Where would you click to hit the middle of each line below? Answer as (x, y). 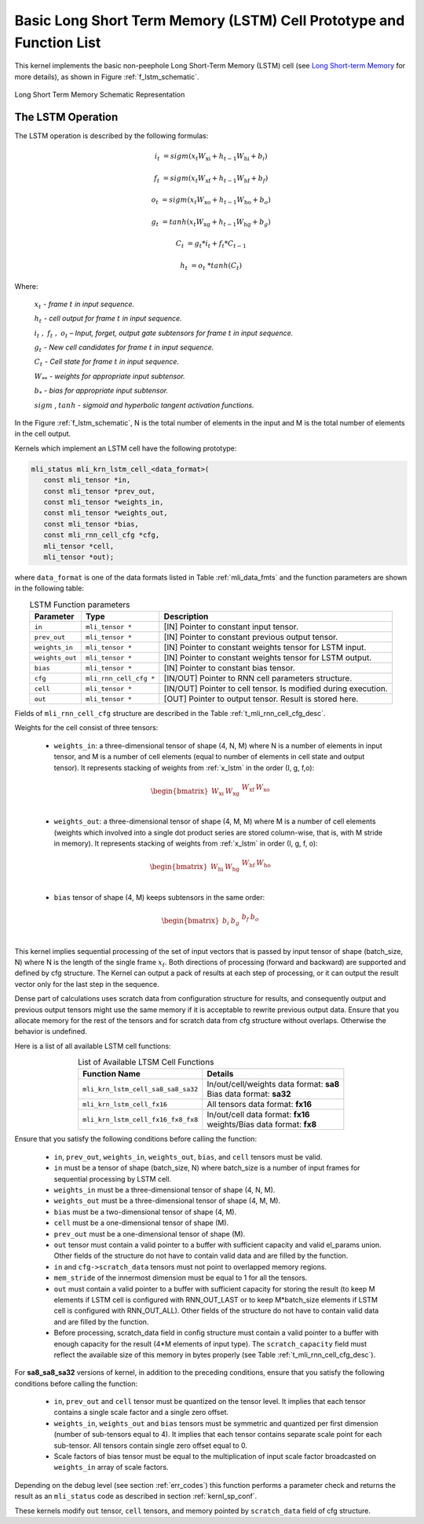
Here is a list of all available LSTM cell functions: (93, 1046)
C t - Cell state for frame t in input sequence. (107, 363)
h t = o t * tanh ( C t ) (211, 266)
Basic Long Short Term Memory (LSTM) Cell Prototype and (210, 20)
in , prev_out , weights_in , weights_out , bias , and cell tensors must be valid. (188, 1157)
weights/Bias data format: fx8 (262, 1124)
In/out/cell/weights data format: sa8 (273, 1084)
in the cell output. (43, 434)
